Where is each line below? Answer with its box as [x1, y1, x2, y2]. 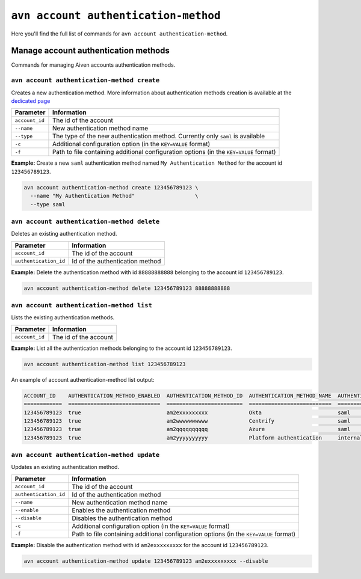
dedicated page [11, 97, 51, 105]
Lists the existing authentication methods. [11, 314, 115, 321]
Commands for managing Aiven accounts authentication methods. [11, 61, 176, 69]
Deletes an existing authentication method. [11, 230, 117, 237]
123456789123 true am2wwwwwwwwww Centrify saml [23, 417, 351, 424]
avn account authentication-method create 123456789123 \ [23, 184, 199, 191]
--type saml [30, 201, 66, 207]
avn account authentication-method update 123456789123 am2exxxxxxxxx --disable [23, 557, 268, 565]
